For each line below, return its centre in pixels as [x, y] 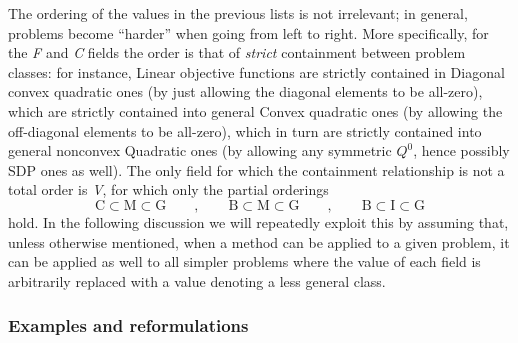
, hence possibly [461, 150]
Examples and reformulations [128, 325]
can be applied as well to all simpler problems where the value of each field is [244, 261]
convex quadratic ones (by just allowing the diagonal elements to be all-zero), [245, 91]
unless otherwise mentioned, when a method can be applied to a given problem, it [259, 241]
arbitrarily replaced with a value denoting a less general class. [197, 280]
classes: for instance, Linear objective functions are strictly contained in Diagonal [256, 71]
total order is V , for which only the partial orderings [168, 189]
